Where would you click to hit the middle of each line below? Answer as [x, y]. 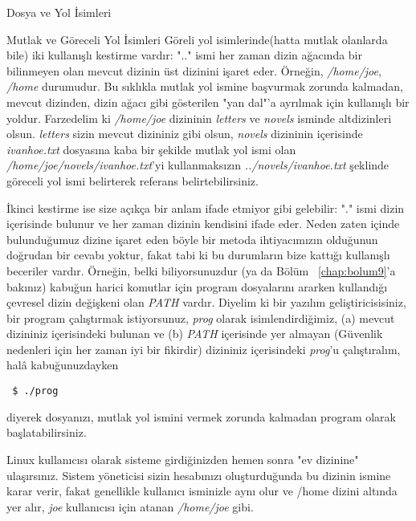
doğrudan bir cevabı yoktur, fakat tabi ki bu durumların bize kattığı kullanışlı [198, 255]
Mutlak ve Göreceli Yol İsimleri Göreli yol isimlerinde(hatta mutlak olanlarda [197, 39]
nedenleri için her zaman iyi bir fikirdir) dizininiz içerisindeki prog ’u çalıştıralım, [204, 349]
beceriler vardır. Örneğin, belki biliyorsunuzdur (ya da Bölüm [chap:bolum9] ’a [201, 270]
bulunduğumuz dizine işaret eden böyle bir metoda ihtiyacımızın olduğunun [192, 239]
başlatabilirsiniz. [47, 432]
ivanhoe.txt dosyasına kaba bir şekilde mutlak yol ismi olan [151, 149]
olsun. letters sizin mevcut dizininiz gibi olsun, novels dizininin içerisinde [185, 134]
